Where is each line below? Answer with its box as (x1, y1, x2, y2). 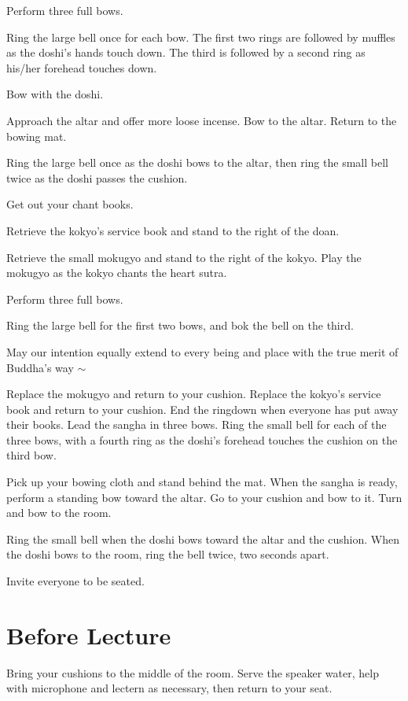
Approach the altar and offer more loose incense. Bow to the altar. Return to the (6, 112, 397, 128)
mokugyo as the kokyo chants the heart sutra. (6, 264, 227, 281)
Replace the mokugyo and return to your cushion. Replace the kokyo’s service (6, 386, 381, 402)
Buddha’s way (6, 359, 74, 375)
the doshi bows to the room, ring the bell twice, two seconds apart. (6, 546, 329, 563)
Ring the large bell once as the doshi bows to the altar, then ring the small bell (6, 154, 388, 171)
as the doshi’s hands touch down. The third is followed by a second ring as (6, 44, 366, 61)
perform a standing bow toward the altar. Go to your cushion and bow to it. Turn (6, 489, 402, 505)
